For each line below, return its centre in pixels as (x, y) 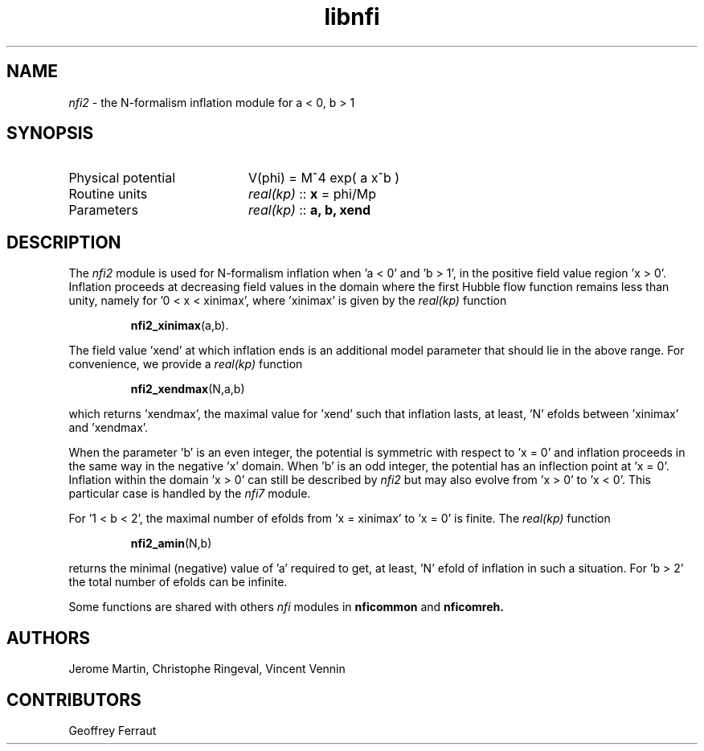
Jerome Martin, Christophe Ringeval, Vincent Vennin (207, 669)
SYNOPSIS (50, 133)
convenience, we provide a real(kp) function (186, 364)
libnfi (352, 17)
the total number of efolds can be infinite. (178, 582)
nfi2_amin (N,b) (171, 544)
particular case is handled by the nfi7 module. (190, 494)
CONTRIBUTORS (74, 700)
